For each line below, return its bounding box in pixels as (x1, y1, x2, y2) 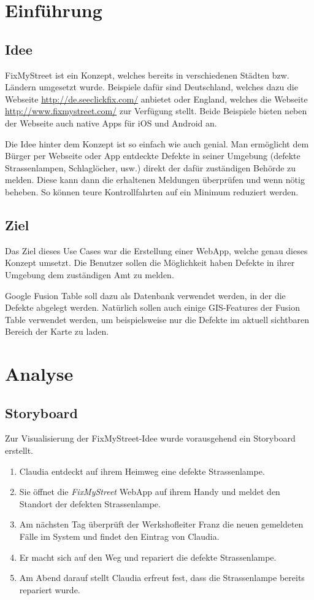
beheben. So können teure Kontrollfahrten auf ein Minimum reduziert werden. (5, 185, 299, 198)
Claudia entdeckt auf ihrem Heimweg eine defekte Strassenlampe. (19, 464, 265, 477)
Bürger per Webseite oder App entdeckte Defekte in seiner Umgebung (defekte (5, 149, 301, 162)
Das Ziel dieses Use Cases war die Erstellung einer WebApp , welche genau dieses (5, 244, 308, 257)
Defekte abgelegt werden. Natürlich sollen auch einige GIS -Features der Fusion (5, 301, 300, 314)
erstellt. (5, 444, 34, 457)
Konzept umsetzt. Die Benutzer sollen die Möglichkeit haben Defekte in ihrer (5, 256, 295, 269)
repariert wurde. (19, 583, 80, 596)
